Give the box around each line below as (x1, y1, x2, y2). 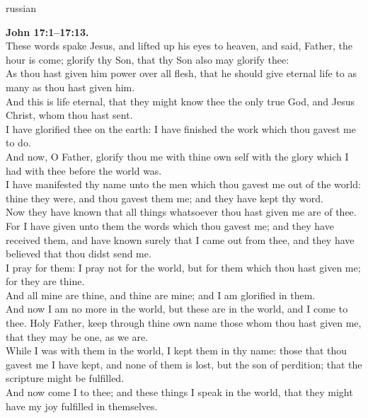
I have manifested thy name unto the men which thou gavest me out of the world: (6, 177, 361, 192)
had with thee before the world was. (6, 163, 162, 178)
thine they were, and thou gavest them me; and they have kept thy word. (6, 190, 323, 205)
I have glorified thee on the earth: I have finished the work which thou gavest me (6, 121, 356, 136)
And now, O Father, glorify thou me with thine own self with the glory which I (6, 149, 349, 163)
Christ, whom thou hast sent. (6, 108, 133, 122)
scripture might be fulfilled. (6, 371, 125, 385)
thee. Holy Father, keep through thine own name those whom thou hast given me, (6, 315, 362, 330)
